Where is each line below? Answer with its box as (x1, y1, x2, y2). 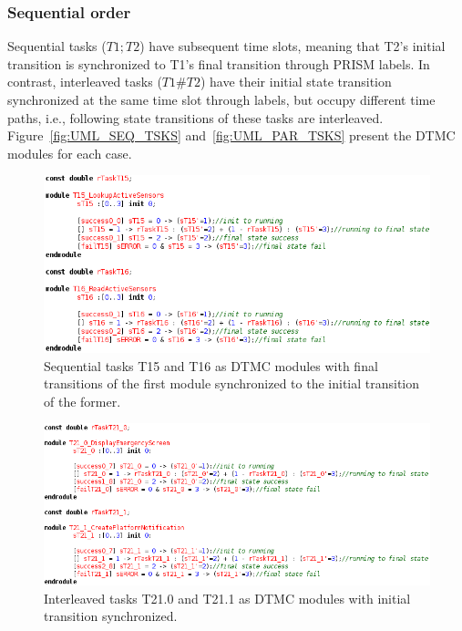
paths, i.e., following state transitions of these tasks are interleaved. (7, 108, 384, 127)
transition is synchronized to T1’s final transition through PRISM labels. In (7, 54, 430, 73)
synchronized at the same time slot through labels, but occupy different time (7, 90, 436, 109)
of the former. (44, 391, 121, 410)
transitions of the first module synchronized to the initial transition (44, 374, 420, 393)
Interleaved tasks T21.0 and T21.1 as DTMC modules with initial (44, 588, 411, 607)
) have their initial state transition (200, 72, 392, 91)
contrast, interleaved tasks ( (7, 72, 162, 91)
